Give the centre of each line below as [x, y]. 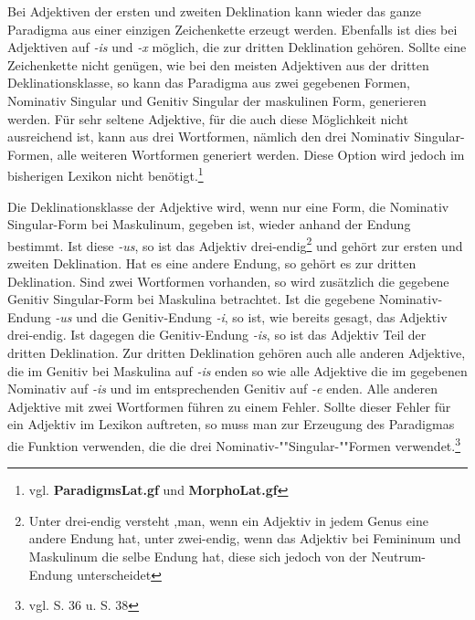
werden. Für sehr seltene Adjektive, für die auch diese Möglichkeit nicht [208, 118]
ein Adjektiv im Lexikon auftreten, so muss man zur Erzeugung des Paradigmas [231, 424]
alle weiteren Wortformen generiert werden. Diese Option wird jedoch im [261, 154]
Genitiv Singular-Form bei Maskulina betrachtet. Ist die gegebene [191, 299]
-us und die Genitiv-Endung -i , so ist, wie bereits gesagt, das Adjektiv [251, 316]
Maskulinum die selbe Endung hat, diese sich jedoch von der [198, 556]
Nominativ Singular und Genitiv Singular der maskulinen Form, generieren [217, 100]
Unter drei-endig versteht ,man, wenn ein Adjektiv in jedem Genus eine [228, 520]
